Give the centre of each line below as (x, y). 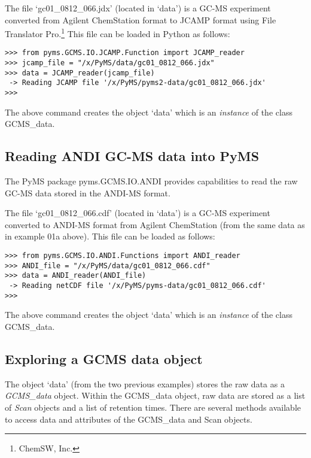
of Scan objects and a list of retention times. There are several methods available (153, 407)
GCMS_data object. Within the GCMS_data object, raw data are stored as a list (155, 395)
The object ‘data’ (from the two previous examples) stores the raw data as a (145, 383)
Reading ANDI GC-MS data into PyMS (132, 156)
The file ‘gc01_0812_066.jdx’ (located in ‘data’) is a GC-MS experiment (138, 8)
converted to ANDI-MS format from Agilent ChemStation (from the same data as (155, 224)
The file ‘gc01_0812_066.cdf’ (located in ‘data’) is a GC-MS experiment (138, 213)
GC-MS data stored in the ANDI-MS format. (88, 192)
